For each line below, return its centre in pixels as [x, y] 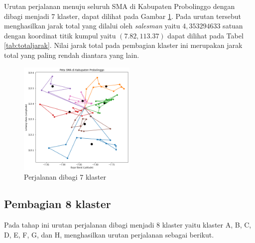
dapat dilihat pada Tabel [205, 35]
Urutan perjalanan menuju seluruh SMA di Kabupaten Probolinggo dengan [120, 6]
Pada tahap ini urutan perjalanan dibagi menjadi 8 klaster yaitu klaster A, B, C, [128, 225]
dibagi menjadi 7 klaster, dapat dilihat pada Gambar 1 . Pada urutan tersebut [123, 16]
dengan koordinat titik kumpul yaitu [60, 35]
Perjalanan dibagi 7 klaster [65, 177]
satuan [233, 26]
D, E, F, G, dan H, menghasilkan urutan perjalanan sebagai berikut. [109, 234]
